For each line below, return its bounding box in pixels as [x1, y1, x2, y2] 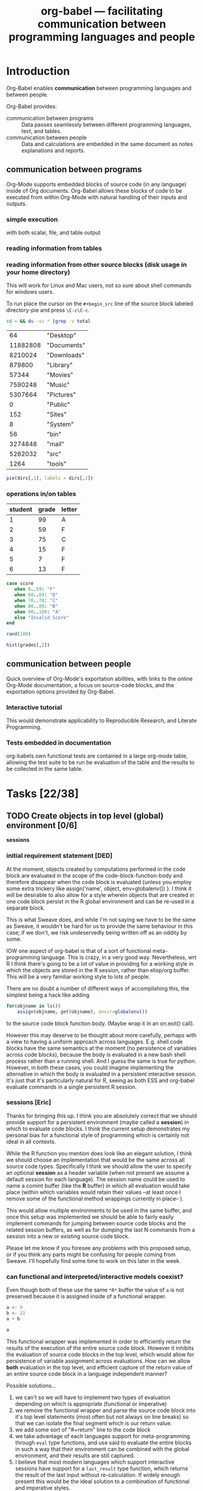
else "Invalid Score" [14, 614, 69, 621]
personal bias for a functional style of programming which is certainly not [6, 1131, 190, 1138]
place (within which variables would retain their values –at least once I [6, 1188, 181, 1195]
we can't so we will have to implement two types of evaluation [15, 1394, 171, 1401]
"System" [47, 420, 75, 429]
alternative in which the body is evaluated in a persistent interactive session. [6, 1070, 197, 1078]
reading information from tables [6, 244, 102, 252]
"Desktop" [47, 331, 77, 340]
